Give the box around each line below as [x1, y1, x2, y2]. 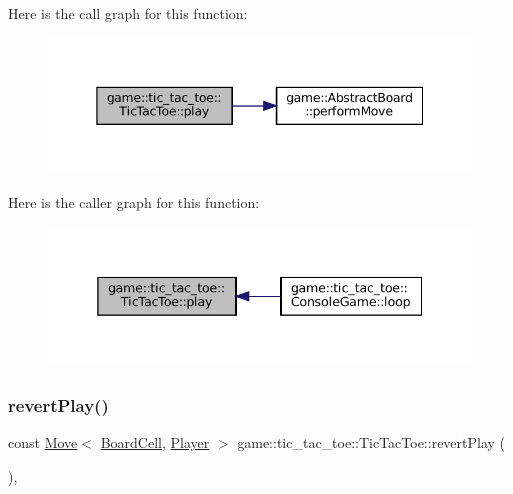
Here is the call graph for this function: [8, 3, 248, 23]
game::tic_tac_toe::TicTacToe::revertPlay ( [237, 431, 506, 452]
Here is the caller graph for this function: [8, 191, 260, 212]
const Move [8, 431, 78, 452]
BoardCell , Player [100, 431, 210, 452]
